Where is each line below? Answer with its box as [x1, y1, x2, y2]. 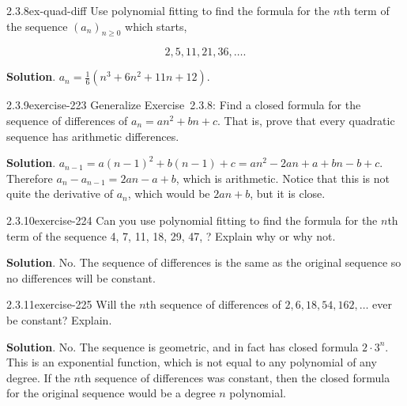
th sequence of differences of [145, 296, 281, 313]
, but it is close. [250, 185, 326, 202]
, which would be [127, 185, 210, 202]
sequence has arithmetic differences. [6, 127, 179, 144]
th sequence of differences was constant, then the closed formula [81, 369, 390, 385]
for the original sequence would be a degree [6, 385, 216, 401]
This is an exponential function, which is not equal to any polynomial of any [6, 354, 377, 370]
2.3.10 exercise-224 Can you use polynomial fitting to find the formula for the [6, 211, 378, 228]
